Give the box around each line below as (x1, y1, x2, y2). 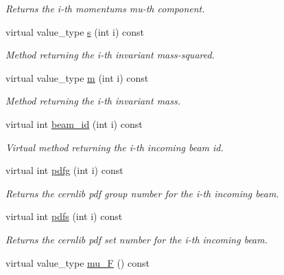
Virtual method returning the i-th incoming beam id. (5, 140, 224, 154)
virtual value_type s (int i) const (5, 24, 145, 38)
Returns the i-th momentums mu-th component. (5, 1, 205, 15)
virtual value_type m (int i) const (5, 70, 149, 85)
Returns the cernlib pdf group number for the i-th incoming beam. (5, 186, 279, 200)
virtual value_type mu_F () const (5, 255, 150, 269)
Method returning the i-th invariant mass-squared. (5, 47, 215, 62)
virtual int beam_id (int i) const (5, 116, 143, 131)
